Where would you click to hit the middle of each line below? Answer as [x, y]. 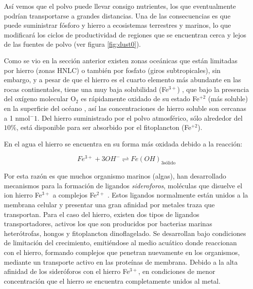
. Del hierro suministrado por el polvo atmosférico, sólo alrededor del [140, 117]
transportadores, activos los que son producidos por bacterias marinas [108, 224]
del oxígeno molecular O [40, 99]
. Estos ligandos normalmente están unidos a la [178, 195]
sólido [170, 163]
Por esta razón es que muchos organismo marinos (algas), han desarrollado [115, 176]
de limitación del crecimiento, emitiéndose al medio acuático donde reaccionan [120, 243]
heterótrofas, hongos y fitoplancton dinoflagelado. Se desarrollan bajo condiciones [125, 233]
